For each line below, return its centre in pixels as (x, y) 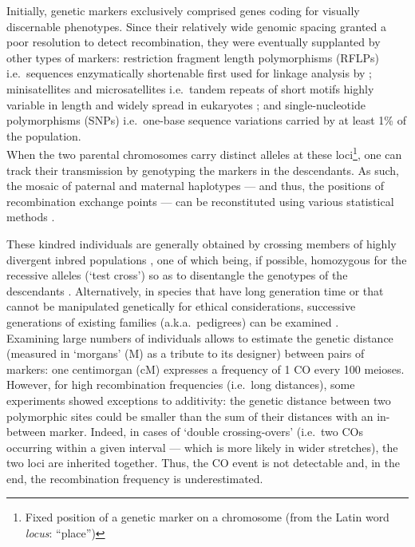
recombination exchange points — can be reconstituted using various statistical (200, 201)
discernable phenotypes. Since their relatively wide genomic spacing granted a (196, 26)
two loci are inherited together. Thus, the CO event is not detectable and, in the (203, 463)
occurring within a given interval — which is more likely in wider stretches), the (202, 447)
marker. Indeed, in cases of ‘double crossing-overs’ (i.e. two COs (207, 432)
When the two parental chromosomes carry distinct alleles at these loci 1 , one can (204, 153)
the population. (44, 135)
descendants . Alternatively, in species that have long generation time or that (195, 290)
